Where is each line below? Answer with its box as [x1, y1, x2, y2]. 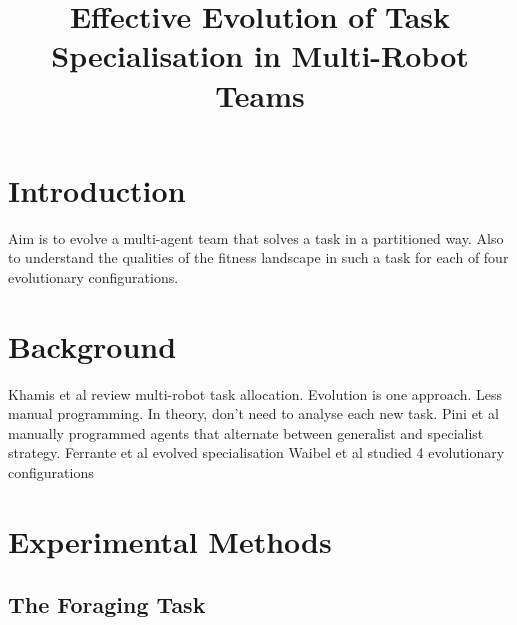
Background [8, 325, 177, 366]
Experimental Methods [8, 520, 332, 561]
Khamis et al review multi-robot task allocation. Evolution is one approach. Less [8, 383, 503, 404]
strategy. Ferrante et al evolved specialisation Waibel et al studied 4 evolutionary [8, 442, 505, 463]
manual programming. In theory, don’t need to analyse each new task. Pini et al [8, 403, 499, 424]
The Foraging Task [8, 589, 206, 620]
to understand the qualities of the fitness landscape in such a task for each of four [8, 247, 509, 268]
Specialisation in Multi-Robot [51, 35, 469, 76]
